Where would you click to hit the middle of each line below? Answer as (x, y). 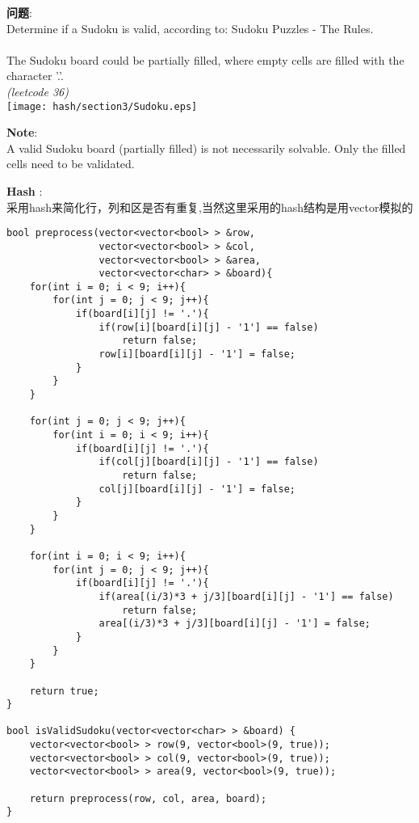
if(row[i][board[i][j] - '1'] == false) (209, 327)
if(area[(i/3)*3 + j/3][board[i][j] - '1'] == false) (246, 596)
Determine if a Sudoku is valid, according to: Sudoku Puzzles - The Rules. (190, 28)
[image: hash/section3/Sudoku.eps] (102, 106)
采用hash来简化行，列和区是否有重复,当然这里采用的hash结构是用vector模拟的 (210, 207)
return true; (64, 691)
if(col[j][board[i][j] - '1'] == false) (209, 462)
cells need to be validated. (71, 164)
